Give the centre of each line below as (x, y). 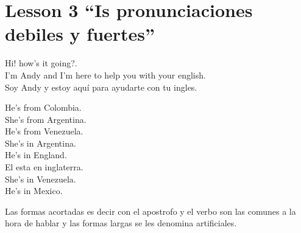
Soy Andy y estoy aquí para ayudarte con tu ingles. (101, 87)
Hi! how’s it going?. (41, 63)
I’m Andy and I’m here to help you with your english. (105, 75)
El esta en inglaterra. (44, 167)
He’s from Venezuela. (44, 131)
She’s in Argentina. (41, 143)
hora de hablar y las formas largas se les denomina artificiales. (121, 223)
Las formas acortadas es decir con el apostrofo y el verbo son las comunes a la (150, 211)
